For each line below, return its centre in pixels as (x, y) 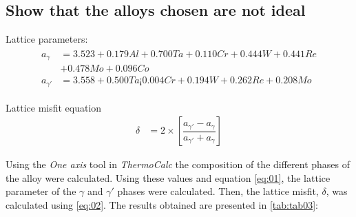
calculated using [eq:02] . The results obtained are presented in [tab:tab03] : (162, 205)
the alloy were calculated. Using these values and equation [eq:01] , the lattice (168, 177)
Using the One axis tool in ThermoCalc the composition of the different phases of (178, 164)
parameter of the (41, 191)
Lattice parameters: (47, 39)
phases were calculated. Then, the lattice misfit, (218, 191)
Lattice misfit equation (54, 107)
